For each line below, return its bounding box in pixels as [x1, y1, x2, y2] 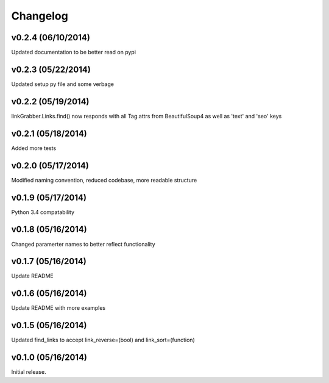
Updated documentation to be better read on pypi [11, 49, 136, 56]
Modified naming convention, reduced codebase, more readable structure [11, 176, 197, 184]
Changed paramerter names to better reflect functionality [11, 240, 155, 248]
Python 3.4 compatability [11, 208, 75, 216]
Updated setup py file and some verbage [11, 80, 114, 88]
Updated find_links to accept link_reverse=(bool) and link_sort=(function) [11, 336, 195, 344]
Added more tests [11, 144, 57, 152]
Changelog [11, 9, 68, 23]
